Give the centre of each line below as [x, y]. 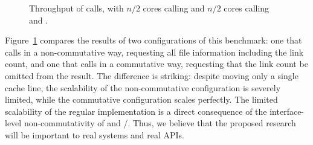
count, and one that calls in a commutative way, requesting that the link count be [156, 64]
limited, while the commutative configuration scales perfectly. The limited [141, 99]
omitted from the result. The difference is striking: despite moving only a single [152, 75]
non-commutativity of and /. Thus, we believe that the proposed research [160, 123]
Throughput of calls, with [76, 8]
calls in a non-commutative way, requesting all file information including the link [154, 52]
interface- [287, 111]
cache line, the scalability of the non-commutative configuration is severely [143, 87]
